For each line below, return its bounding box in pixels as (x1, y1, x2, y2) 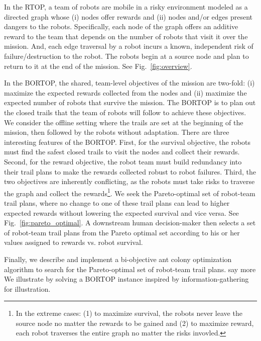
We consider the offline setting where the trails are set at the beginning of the (4, 117, 243, 127)
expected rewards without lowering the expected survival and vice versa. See (4, 207, 239, 218)
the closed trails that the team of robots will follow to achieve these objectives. (4, 107, 246, 117)
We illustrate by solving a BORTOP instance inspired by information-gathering (4, 274, 249, 284)
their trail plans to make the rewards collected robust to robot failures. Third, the (4, 166, 256, 177)
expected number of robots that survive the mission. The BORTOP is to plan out (4, 97, 256, 108)
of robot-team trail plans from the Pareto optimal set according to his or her (4, 227, 240, 237)
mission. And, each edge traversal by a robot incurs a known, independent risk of (4, 41, 253, 51)
